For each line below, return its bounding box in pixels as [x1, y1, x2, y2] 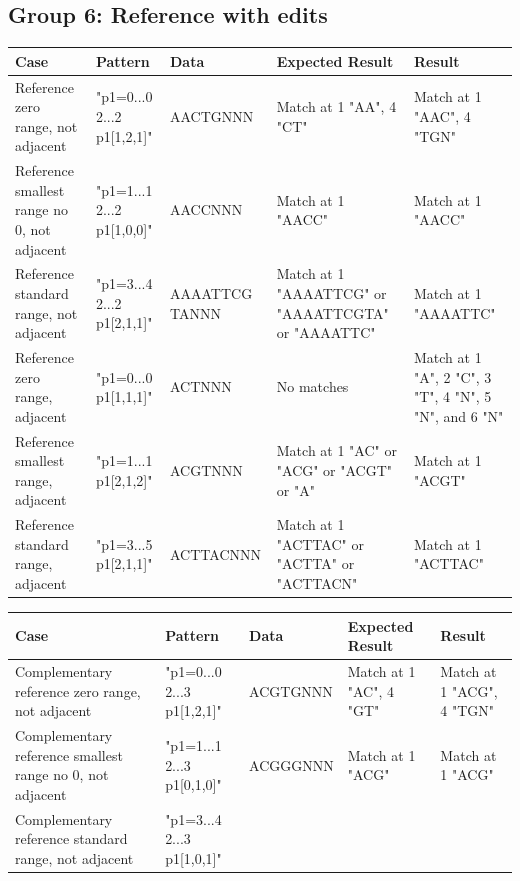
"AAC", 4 [413, 105, 471, 126]
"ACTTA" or [276, 553, 355, 574]
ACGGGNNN [249, 754, 334, 775]
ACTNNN [170, 376, 232, 397]
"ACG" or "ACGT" [276, 460, 393, 481]
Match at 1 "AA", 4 [276, 96, 397, 117]
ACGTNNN [170, 460, 243, 481]
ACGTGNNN [249, 680, 333, 701]
